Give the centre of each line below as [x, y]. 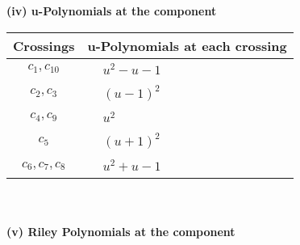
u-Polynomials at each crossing [187, 45]
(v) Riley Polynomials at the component [121, 231]
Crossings [44, 45]
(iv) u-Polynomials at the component [112, 11]
